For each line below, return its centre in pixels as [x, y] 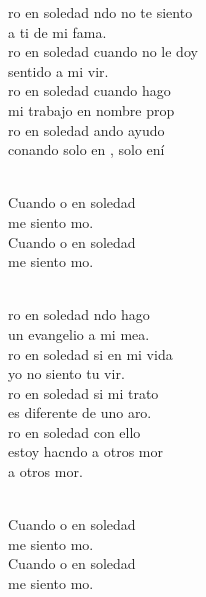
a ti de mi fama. [57, 31]
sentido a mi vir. [58, 70]
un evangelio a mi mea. [79, 333]
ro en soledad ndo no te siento [100, 12]
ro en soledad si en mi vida [90, 353]
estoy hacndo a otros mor [85, 451]
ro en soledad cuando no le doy [103, 51]
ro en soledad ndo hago [79, 314]
